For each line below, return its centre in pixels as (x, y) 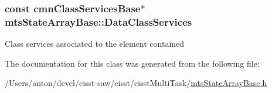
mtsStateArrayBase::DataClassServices (98, 21)
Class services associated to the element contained (95, 44)
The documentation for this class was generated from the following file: (132, 63)
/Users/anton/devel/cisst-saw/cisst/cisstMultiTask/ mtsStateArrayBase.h (136, 83)
